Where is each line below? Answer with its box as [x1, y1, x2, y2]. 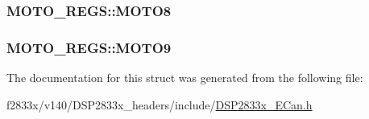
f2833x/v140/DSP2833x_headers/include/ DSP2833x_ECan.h [6, 96, 313, 113]
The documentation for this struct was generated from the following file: [6, 69, 363, 86]
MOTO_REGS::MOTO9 [6, 37, 172, 57]
